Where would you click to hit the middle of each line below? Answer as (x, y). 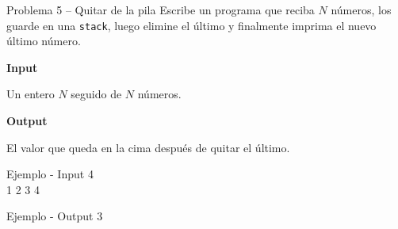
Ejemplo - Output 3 (55, 216)
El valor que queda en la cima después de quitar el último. (148, 147)
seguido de (96, 94)
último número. (44, 41)
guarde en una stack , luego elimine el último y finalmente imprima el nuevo (191, 25)
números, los (361, 10)
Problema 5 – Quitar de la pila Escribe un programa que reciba (161, 10)
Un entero (31, 94)
